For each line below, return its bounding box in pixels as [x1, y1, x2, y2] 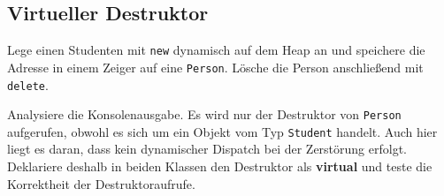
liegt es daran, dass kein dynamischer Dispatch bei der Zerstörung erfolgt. [7, 139, 408, 158]
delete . [7, 75, 49, 94]
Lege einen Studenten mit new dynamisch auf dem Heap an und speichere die [7, 41, 425, 59]
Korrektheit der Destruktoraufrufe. [7, 174, 195, 192]
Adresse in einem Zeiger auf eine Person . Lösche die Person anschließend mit [7, 57, 424, 76]
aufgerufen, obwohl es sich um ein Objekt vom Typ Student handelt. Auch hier [7, 122, 438, 140]
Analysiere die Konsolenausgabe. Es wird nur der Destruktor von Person [7, 105, 402, 124]
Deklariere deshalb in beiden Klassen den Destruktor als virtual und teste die [7, 157, 433, 176]
